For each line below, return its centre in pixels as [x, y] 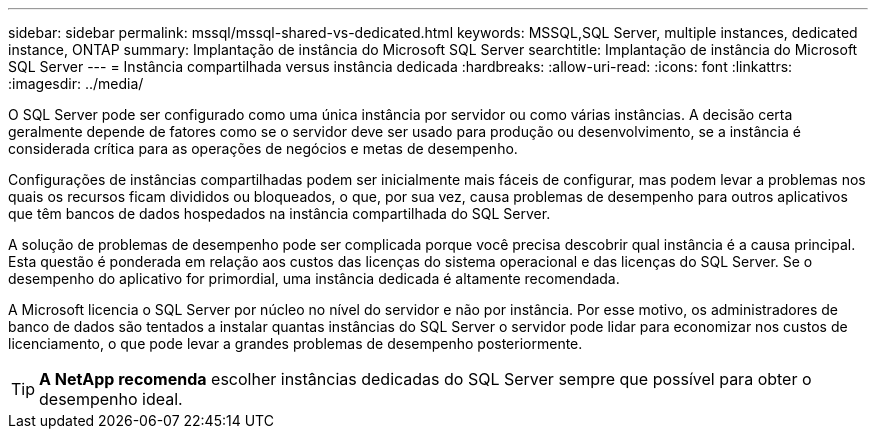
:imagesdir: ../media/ [76, 83]
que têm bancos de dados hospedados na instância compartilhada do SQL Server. [279, 213]
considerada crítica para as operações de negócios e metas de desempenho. [263, 148]
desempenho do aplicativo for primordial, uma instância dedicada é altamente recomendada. [314, 278]
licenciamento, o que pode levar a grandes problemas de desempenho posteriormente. [295, 343]
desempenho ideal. [111, 399]
